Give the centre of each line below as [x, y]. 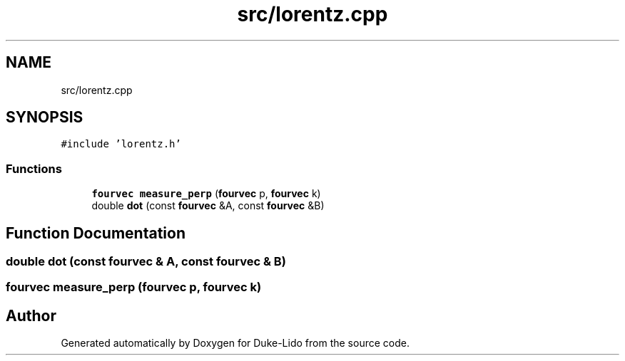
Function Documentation [96, 233]
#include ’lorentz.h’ [121, 144]
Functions [34, 168]
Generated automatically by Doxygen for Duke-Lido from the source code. [235, 343]
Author [31, 315]
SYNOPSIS [45, 117]
